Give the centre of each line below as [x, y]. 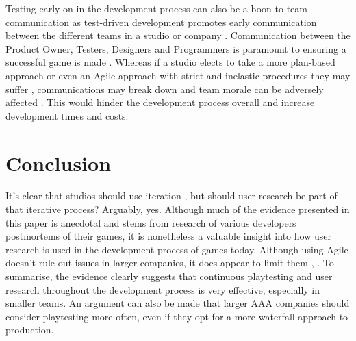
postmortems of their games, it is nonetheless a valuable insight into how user [168, 236]
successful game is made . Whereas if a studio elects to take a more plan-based [170, 62]
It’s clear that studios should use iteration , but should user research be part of [171, 195]
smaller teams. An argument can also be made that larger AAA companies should [178, 303]
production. [30, 330]
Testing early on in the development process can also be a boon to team [156, 8]
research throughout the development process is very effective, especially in [163, 289]
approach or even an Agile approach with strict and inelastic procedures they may [178, 75]
